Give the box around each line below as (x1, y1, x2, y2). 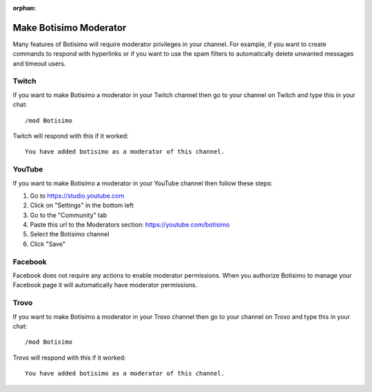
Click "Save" (30, 240, 65, 248)
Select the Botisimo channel (30, 230, 110, 238)
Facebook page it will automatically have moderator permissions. (12, 281, 198, 289)
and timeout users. (12, 59, 66, 68)
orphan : (12, 4, 37, 12)
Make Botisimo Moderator (12, 21, 127, 34)
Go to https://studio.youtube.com (30, 192, 125, 200)
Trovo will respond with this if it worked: (12, 353, 127, 362)
